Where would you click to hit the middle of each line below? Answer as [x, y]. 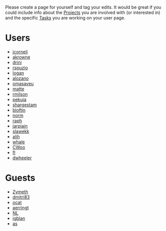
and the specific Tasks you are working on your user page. [65, 18]
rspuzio [20, 67]
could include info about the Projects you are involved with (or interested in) [83, 12]
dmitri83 [21, 197]
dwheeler [22, 158]
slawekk [21, 131]
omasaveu [23, 83]
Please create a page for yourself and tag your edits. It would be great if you [83, 7]
